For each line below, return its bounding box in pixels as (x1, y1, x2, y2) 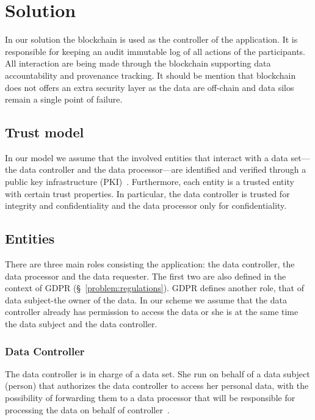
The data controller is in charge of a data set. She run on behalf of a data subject (5, 367, 310, 380)
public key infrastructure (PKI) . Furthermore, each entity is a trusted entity (5, 175, 294, 188)
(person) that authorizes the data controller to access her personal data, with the (5, 379, 309, 392)
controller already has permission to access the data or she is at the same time (5, 305, 299, 318)
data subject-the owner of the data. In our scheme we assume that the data (5, 293, 287, 306)
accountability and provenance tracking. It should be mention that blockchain (5, 68, 296, 81)
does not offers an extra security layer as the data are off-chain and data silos (5, 81, 294, 93)
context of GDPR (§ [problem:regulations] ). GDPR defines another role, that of (5, 281, 304, 294)
